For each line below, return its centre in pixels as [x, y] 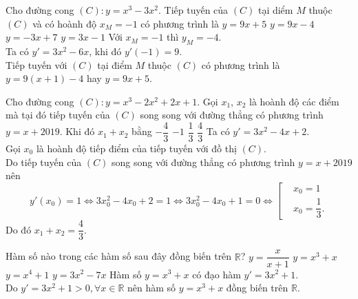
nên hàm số [152, 288]
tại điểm [115, 64]
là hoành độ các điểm [294, 101]
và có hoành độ [65, 23]
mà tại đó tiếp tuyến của [58, 115]
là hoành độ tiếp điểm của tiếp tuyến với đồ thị [136, 148]
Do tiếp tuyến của [44, 162]
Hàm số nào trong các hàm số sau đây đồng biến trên [119, 256]
